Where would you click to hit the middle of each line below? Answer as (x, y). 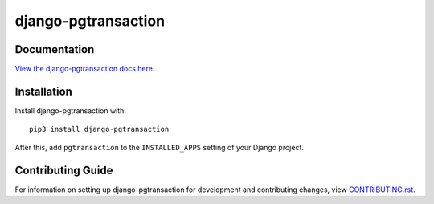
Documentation (55, 49)
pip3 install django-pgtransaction (99, 129)
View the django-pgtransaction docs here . (85, 69)
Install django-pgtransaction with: (70, 110)
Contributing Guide (64, 170)
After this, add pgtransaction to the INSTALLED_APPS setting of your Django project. (160, 147)
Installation (43, 91)
